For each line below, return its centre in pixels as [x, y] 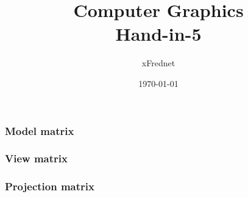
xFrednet [158, 63]
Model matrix [40, 130]
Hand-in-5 [158, 34]
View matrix [36, 158]
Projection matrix [50, 186]
